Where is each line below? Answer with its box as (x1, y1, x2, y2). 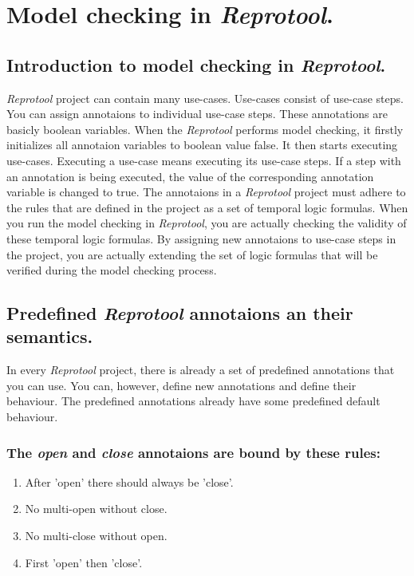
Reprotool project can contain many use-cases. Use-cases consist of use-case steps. (6, 89, 404, 106)
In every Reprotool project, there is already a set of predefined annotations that (6, 361, 395, 378)
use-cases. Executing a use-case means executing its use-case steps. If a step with (6, 152, 401, 168)
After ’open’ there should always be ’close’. (25, 473, 234, 490)
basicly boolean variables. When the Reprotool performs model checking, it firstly (6, 120, 404, 137)
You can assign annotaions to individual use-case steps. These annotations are (6, 105, 388, 122)
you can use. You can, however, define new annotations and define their (6, 377, 357, 393)
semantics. (6, 324, 93, 349)
